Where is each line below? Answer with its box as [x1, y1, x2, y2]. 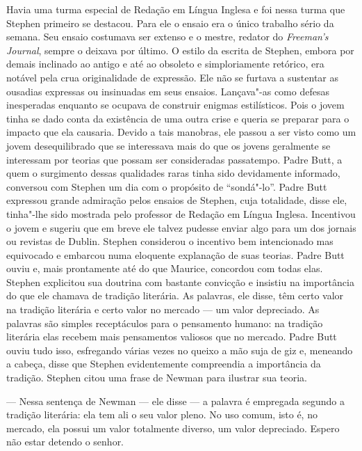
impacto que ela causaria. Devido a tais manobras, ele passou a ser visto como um [6, 125, 356, 139]
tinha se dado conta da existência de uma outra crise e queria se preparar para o [6, 111, 349, 125]
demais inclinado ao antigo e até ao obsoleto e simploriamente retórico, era [6, 56, 324, 71]
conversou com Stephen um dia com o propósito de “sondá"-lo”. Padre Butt [6, 179, 327, 193]
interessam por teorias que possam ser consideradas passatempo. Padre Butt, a [6, 152, 343, 166]
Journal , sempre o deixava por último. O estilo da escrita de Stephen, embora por [6, 42, 354, 57]
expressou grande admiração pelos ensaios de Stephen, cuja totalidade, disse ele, [6, 193, 347, 207]
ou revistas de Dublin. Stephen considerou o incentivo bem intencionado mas [6, 234, 334, 248]
